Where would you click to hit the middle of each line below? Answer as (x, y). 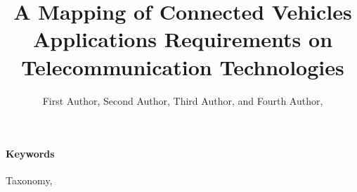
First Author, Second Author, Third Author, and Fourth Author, (183, 100)
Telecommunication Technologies (183, 66)
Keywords (30, 154)
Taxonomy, (29, 180)
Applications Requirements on (183, 39)
